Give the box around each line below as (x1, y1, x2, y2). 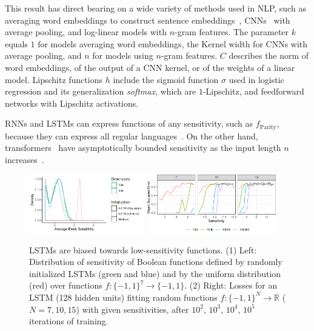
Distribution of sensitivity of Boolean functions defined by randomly (29, 255, 282, 268)
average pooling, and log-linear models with (5, 25, 167, 38)
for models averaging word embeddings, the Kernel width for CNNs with (38, 37, 308, 50)
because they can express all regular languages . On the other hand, (5, 129, 258, 142)
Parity (259, 124, 276, 130)
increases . (5, 153, 44, 165)
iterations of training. (29, 315, 109, 327)
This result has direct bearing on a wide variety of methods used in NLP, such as (5, 2, 306, 14)
